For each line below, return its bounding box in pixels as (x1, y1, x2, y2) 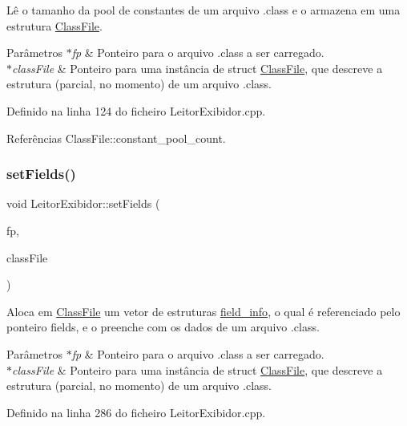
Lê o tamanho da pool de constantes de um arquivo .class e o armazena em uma (6, 2, 401, 18)
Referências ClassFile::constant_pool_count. (6, 129, 226, 146)
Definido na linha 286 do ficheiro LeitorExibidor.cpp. (6, 404, 266, 420)
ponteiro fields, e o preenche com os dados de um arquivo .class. (6, 318, 320, 335)
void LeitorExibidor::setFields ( (6, 195, 160, 212)
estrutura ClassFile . (6, 17, 103, 34)
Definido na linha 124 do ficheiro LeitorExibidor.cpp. (6, 102, 266, 119)
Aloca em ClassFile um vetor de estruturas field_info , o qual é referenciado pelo (6, 302, 401, 319)
